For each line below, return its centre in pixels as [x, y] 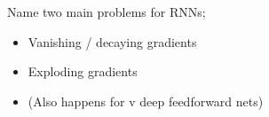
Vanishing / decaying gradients [112, 41]
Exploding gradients [83, 71]
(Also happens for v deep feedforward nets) [146, 101]
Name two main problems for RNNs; [107, 12]
